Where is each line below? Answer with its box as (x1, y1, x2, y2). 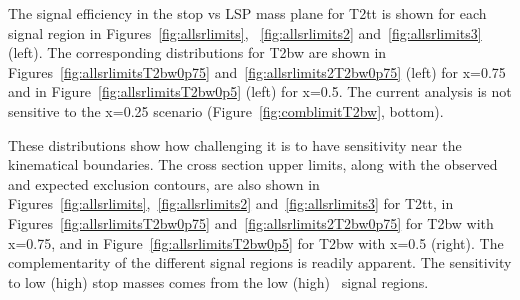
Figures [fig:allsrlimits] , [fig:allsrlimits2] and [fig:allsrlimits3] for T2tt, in (8, 193, 454, 214)
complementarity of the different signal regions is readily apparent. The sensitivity (8, 252, 512, 273)
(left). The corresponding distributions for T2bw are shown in (8, 42, 387, 63)
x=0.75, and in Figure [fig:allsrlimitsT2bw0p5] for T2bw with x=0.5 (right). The (8, 232, 504, 253)
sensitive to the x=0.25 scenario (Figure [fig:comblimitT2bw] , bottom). (8, 100, 444, 121)
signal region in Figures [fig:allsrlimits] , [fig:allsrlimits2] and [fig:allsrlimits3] (8, 22, 482, 43)
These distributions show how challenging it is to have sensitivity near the (8, 134, 462, 155)
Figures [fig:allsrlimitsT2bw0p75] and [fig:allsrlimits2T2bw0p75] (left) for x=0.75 (8, 61, 506, 82)
